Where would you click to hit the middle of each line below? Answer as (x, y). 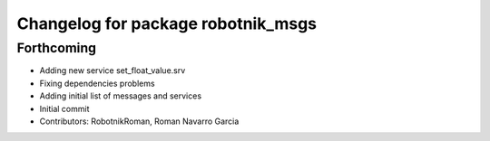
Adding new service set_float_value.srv (113, 70)
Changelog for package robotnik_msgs (167, 23)
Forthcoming (57, 48)
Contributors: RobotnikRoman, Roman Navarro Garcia (139, 121)
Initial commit (64, 108)
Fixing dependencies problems (97, 83)
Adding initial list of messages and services (121, 96)
